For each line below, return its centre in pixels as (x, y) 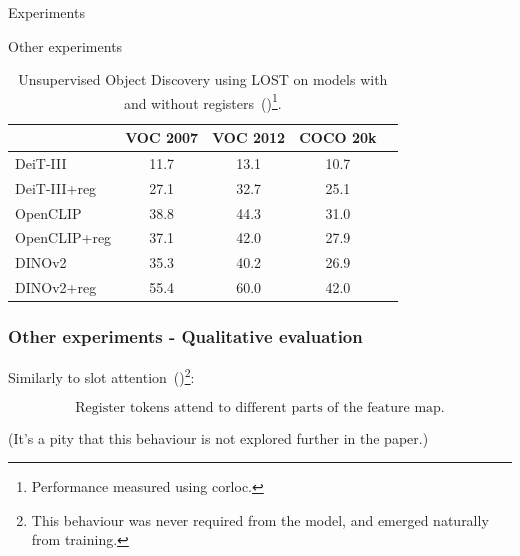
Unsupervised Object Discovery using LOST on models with (203, 79)
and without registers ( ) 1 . (202, 101)
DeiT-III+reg (56, 187)
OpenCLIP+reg (63, 237)
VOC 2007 (162, 137)
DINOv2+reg (56, 287)
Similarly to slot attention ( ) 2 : (101, 376)
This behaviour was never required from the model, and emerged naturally (260, 519)
